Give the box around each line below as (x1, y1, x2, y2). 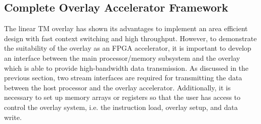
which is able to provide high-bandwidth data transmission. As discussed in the (4, 62, 249, 73)
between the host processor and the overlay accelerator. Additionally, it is (4, 82, 231, 92)
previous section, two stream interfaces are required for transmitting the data (4, 72, 242, 83)
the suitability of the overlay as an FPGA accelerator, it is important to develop (4, 43, 251, 53)
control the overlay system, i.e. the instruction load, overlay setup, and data (4, 101, 238, 112)
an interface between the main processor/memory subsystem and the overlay (4, 52, 240, 63)
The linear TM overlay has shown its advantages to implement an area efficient (4, 23, 248, 34)
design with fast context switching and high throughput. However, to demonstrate (4, 33, 257, 43)
